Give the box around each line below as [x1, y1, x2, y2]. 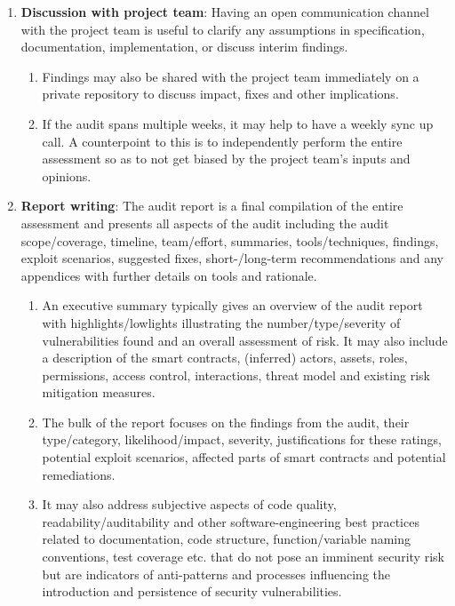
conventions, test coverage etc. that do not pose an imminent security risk [42, 547, 444, 566]
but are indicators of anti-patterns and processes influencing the [42, 564, 390, 583]
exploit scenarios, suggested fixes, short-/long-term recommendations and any [20, 249, 443, 267]
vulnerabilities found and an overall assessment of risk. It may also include [42, 331, 448, 349]
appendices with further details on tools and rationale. [20, 266, 317, 284]
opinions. [42, 166, 92, 185]
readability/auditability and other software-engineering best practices [42, 512, 419, 530]
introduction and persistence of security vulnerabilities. [42, 582, 342, 601]
